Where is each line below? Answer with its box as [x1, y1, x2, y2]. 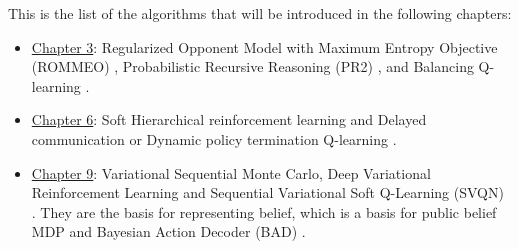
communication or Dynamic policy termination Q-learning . [31, 128, 397, 149]
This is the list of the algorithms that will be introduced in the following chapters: [8, 3, 512, 23]
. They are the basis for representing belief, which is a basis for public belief [31, 201, 497, 222]
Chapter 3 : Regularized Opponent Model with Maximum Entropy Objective [31, 36, 498, 57]
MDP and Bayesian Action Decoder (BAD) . [31, 221, 306, 242]
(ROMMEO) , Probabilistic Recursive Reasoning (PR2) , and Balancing [31, 56, 474, 77]
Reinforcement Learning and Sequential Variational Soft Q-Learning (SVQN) [31, 182, 504, 203]
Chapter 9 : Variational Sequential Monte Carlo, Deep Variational [31, 162, 431, 183]
